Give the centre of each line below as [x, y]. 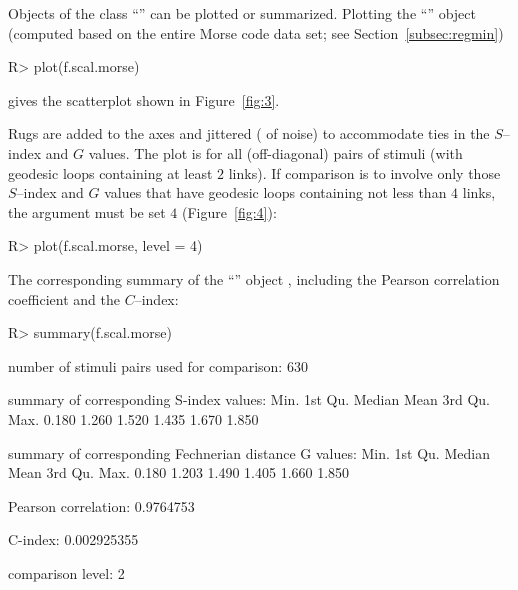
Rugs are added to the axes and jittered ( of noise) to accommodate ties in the [249, 133]
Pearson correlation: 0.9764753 [101, 505]
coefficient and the [64, 298]
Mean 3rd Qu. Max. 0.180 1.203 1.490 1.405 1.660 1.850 [179, 472]
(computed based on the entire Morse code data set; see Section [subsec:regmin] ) [256, 32]
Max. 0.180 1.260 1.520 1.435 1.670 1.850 [133, 418]
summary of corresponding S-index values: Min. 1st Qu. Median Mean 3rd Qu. [249, 399]
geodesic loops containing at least [110, 172]
